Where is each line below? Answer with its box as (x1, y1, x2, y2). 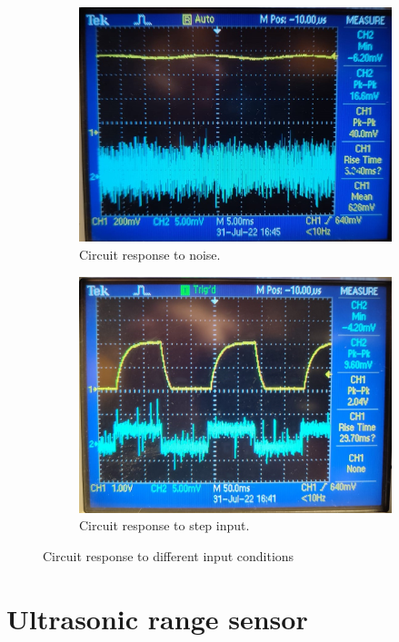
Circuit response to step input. (79, 516, 250, 535)
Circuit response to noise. (79, 244, 221, 263)
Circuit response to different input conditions (43, 546, 294, 565)
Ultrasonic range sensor (6, 599, 308, 637)
